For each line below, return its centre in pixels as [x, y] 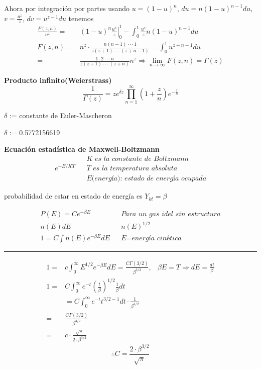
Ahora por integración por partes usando [67, 8]
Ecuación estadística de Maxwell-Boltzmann [82, 149]
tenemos [81, 18]
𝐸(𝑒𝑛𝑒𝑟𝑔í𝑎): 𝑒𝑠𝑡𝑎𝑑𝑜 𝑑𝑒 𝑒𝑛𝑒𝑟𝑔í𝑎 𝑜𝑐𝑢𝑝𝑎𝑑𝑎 [147, 179]
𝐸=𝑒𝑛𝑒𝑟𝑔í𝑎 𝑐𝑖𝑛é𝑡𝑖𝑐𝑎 [151, 239]
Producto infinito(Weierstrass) [58, 80]
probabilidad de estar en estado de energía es [73, 196]
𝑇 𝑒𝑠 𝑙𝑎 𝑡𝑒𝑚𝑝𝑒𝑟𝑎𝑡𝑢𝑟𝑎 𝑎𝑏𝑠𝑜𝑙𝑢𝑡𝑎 [132, 169]
